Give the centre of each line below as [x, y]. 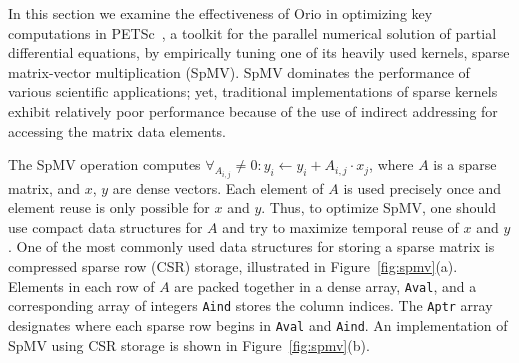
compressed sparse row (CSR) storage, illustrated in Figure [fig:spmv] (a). [233, 265]
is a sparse [465, 164]
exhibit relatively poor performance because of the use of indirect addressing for [253, 110]
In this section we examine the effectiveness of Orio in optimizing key [220, 13]
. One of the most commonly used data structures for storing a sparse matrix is [251, 246]
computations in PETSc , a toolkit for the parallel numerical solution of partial [252, 32]
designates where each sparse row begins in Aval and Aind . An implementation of [258, 324]
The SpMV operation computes [104, 164]
